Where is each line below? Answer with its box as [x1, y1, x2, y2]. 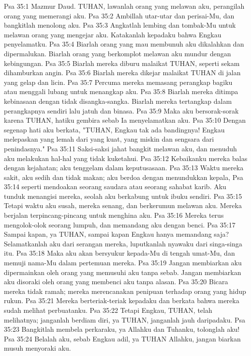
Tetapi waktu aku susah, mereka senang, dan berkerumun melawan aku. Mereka [4, 200, 242, 210]
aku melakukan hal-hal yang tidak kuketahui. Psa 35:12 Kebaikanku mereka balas [4, 153, 248, 163]
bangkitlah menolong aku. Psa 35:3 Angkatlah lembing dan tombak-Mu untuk [4, 20, 236, 30]
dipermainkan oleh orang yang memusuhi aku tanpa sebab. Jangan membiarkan [4, 267, 241, 277]
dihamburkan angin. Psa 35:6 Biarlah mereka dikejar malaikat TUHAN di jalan [4, 67, 241, 78]
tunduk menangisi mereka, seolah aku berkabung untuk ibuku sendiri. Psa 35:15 [4, 191, 242, 201]
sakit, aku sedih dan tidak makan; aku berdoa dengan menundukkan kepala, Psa [4, 172, 243, 182]
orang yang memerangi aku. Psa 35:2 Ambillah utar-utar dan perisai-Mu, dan [4, 10, 235, 20]
